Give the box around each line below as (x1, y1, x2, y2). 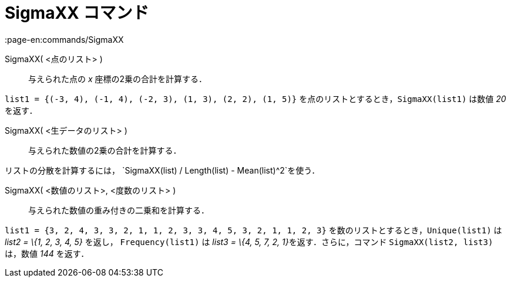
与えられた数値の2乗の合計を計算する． (28, 145, 181, 155)
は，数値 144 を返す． (5, 248, 89, 259)
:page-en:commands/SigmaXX (5, 34, 124, 45)
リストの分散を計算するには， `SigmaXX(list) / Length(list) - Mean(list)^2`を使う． (5, 165, 320, 175)
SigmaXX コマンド (5, 3, 149, 23)
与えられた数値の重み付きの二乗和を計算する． (28, 205, 209, 215)
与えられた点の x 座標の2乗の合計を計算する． (28, 73, 207, 84)
